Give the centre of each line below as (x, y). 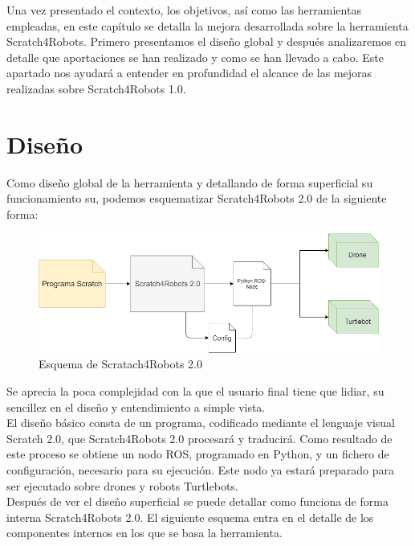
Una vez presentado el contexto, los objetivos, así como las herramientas (184, 10)
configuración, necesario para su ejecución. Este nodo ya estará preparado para (201, 469)
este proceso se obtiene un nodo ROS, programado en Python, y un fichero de (198, 454)
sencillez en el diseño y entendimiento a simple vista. (136, 406)
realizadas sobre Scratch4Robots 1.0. (96, 88)
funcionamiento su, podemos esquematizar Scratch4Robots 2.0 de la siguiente (197, 198)
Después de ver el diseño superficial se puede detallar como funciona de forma (197, 501)
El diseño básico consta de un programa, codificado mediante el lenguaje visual (201, 423)
